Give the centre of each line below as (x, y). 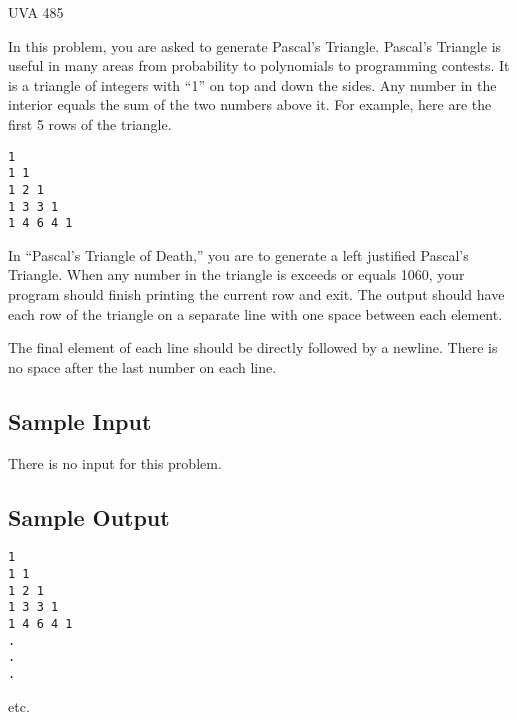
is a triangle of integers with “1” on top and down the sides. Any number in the (252, 84)
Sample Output (89, 516)
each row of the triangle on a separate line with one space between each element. (255, 313)
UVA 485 (36, 12)
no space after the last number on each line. (142, 366)
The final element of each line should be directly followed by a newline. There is (253, 347)
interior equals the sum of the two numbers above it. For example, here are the (250, 104)
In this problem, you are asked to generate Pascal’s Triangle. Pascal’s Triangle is (255, 45)
